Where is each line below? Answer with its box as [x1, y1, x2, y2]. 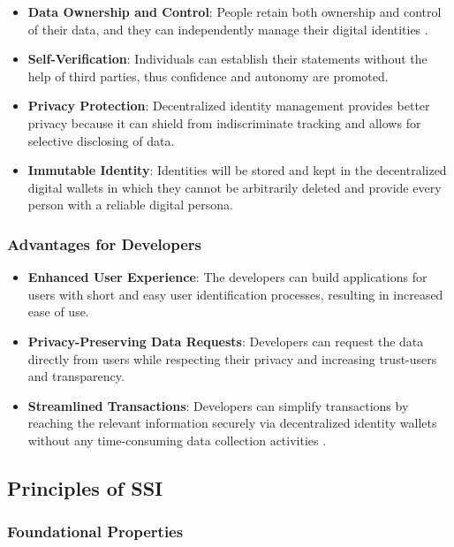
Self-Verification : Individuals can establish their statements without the [27, 49, 428, 68]
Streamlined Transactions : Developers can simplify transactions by [27, 396, 409, 414]
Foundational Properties [7, 520, 184, 543]
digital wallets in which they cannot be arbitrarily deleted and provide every [27, 178, 442, 196]
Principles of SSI [7, 474, 163, 501]
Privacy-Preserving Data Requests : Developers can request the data [27, 331, 424, 350]
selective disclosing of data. [27, 131, 175, 149]
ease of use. [27, 302, 89, 321]
